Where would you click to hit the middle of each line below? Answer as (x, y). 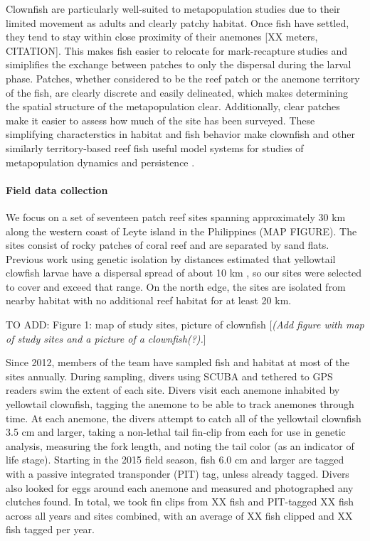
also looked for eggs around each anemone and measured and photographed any (180, 487)
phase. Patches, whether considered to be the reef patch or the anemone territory (183, 78)
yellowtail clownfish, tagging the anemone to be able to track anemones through (180, 404)
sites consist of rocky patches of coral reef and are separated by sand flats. (168, 245)
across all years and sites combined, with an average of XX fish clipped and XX (179, 515)
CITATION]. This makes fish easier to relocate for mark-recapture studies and (177, 50)
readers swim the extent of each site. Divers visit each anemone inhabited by (173, 390)
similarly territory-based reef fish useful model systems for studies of (155, 148)
